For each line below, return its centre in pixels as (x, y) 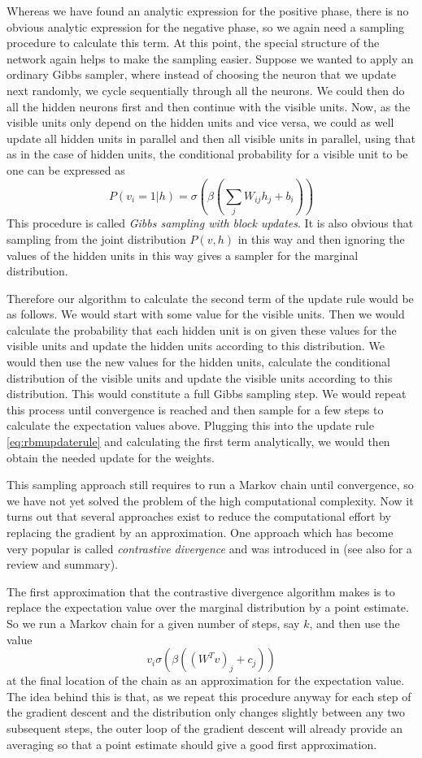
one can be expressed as (66, 169)
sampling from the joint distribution (96, 238)
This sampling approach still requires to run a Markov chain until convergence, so (210, 485)
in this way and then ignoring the (321, 238)
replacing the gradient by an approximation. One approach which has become (200, 532)
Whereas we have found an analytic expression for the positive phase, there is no (208, 11)
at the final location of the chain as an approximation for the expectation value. (206, 680)
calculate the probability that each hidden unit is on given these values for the (202, 329)
